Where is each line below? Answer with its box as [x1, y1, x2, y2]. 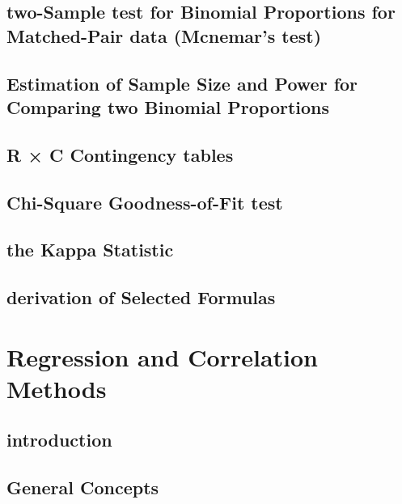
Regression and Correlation [6, 340, 318, 373]
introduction [6, 427, 112, 452]
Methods [6, 371, 107, 404]
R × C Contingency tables [6, 142, 234, 167]
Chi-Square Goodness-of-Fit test [6, 189, 283, 214]
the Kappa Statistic [6, 237, 174, 262]
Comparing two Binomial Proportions [6, 94, 330, 119]
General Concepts [6, 475, 159, 500]
